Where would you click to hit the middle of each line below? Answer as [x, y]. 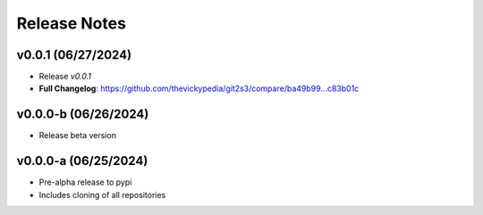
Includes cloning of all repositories [102, 194]
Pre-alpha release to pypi [85, 182]
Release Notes [72, 23]
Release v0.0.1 [65, 77]
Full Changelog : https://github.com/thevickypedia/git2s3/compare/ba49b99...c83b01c [199, 88]
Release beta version [77, 136]
